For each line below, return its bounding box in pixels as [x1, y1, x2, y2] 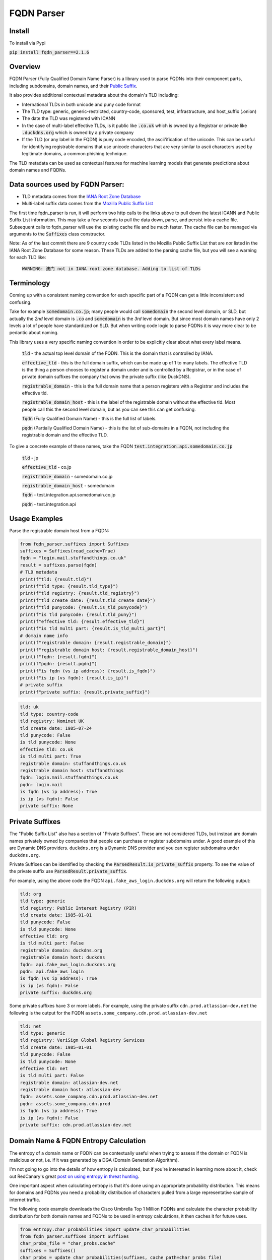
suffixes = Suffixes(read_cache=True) [20, 548, 116, 554]
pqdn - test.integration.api [22, 501, 77, 507]
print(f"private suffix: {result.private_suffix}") [20, 689, 151, 695]
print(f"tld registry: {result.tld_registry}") [20, 590, 140, 596]
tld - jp [22, 455, 39, 461]
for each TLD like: [9, 255, 46, 261]
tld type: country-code [20, 711, 79, 717]
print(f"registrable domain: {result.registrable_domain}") [20, 640, 172, 646]
